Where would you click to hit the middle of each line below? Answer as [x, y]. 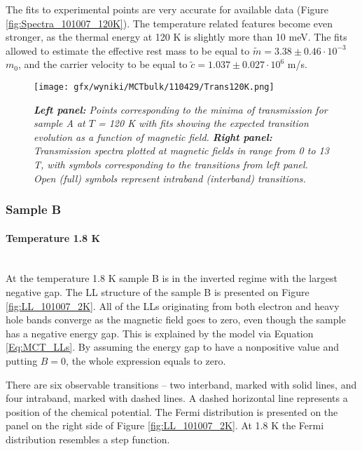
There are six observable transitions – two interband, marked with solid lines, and [181, 384]
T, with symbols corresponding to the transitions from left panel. [171, 164]
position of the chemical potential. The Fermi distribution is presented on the [172, 411]
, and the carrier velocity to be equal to [103, 64]
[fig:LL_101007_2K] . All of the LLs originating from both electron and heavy [173, 305]
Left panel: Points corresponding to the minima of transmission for [181, 109]
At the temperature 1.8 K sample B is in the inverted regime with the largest [172, 278]
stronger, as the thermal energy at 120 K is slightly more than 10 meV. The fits [176, 37]
